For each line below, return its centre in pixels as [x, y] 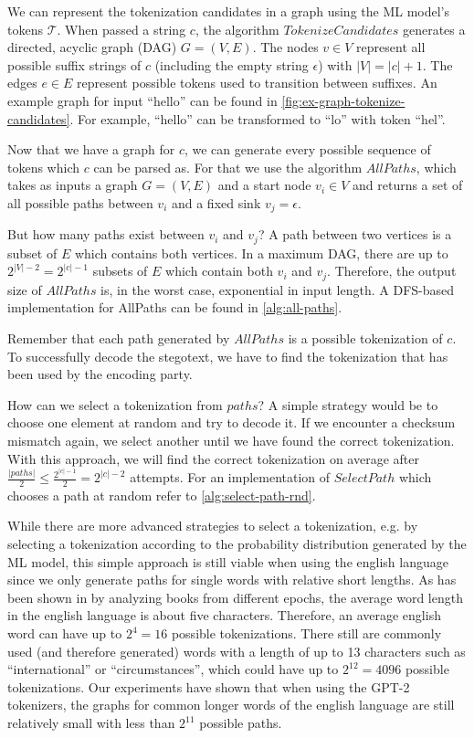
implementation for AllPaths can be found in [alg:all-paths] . [175, 307]
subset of [32, 253]
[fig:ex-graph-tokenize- [343, 100]
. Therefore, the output [392, 271]
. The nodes [285, 47]
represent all [391, 47]
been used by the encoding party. [100, 374]
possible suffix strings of [74, 64]
